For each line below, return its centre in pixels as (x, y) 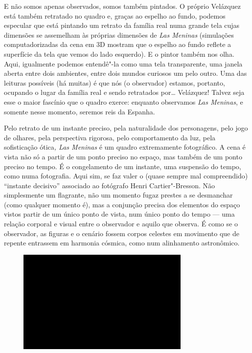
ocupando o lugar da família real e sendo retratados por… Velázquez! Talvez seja (124, 92)
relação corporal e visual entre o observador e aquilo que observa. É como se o (121, 224)
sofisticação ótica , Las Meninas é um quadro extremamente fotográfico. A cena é (125, 147)
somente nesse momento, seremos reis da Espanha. (80, 111)
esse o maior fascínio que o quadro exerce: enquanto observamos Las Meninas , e (124, 101)
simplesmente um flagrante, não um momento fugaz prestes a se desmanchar (118, 195)
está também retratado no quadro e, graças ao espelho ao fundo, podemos (115, 15)
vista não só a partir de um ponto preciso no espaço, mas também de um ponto (123, 156)
